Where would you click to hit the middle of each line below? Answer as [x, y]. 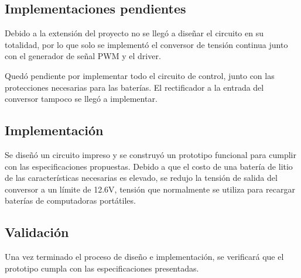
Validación [37, 232]
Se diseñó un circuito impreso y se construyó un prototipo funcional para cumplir [150, 154]
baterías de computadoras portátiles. [70, 200]
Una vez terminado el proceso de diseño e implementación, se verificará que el [144, 257]
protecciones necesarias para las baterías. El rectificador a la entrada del [134, 87]
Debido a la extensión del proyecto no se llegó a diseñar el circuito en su [134, 33]
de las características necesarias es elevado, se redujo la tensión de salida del [141, 178]
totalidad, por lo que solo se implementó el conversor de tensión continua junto [146, 44]
